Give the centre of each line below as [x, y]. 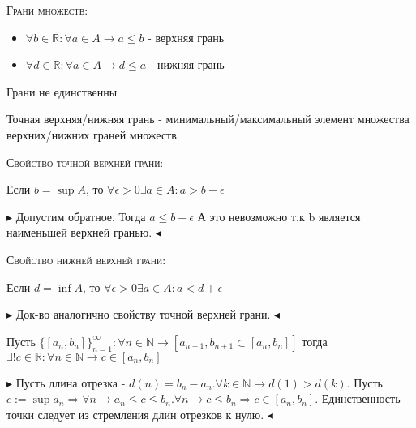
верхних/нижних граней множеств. [93, 134]
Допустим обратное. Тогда [81, 216]
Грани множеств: [47, 10]
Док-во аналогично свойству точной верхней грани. [143, 314]
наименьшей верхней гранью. [79, 232]
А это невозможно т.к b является [279, 216]
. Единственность [358, 398]
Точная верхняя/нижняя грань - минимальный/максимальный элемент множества [208, 119]
